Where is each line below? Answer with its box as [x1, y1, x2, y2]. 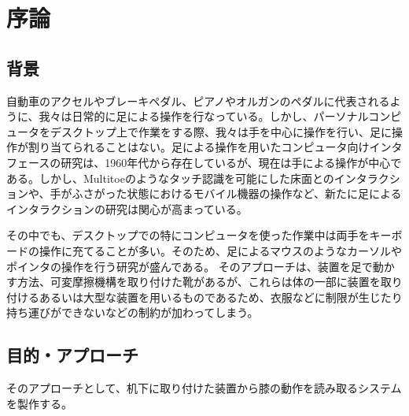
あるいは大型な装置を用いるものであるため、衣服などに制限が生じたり [39, 288, 403, 305]
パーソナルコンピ [313, 108, 402, 124]
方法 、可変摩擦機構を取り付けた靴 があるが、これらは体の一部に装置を [17, 273, 381, 290]
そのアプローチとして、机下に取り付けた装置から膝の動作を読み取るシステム [6, 380, 402, 396]
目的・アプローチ [6, 343, 138, 367]
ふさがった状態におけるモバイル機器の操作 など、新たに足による [72, 185, 402, 202]
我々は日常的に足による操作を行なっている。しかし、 [39, 108, 314, 124]
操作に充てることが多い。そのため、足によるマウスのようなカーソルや [39, 242, 403, 258]
